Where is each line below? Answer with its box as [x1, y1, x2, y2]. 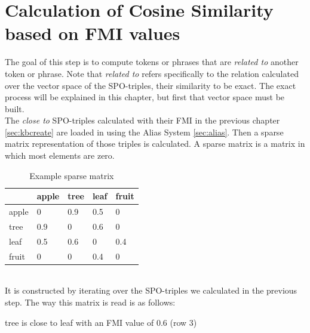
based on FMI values [5, 21, 180, 45]
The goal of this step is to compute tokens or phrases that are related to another [5, 55, 299, 68]
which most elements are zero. [5, 149, 115, 162]
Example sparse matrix [29, 169, 114, 181]
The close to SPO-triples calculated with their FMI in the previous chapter [5, 114, 280, 127]
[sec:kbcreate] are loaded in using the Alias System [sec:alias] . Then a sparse [5, 125, 284, 138]
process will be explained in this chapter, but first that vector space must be [5, 91, 285, 103]
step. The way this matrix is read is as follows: [5, 295, 176, 308]
